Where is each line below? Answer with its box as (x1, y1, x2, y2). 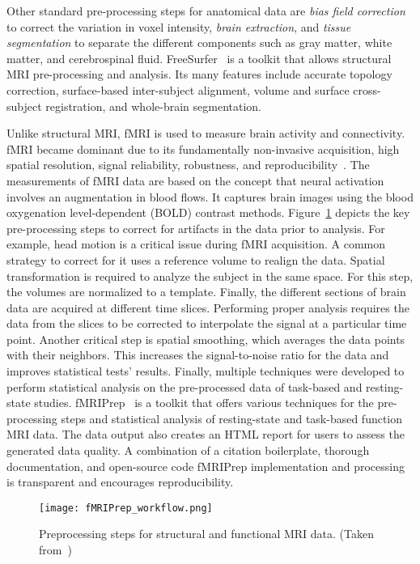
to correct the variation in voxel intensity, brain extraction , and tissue (6, 18, 351, 35)
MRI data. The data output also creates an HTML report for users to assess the (6, 426, 405, 443)
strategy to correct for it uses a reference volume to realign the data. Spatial (6, 251, 385, 268)
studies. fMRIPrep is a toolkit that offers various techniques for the (34, 394, 374, 411)
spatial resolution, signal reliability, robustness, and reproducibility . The (6, 156, 370, 173)
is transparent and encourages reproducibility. (6, 473, 234, 490)
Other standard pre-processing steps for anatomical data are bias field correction (6, 2, 405, 19)
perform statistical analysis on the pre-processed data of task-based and (6, 378, 363, 395)
